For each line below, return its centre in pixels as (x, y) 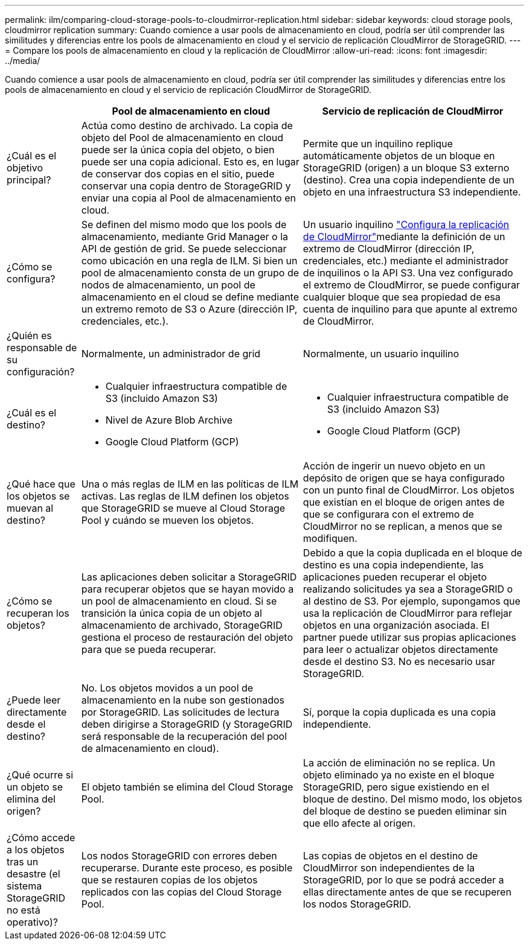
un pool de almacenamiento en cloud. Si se (179, 601)
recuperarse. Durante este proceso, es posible (187, 868)
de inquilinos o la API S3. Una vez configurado (408, 273)
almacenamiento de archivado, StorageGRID (182, 625)
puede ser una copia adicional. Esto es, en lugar (190, 162)
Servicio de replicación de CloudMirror (413, 111)
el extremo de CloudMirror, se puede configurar (411, 285)
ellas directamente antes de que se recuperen (407, 892)
